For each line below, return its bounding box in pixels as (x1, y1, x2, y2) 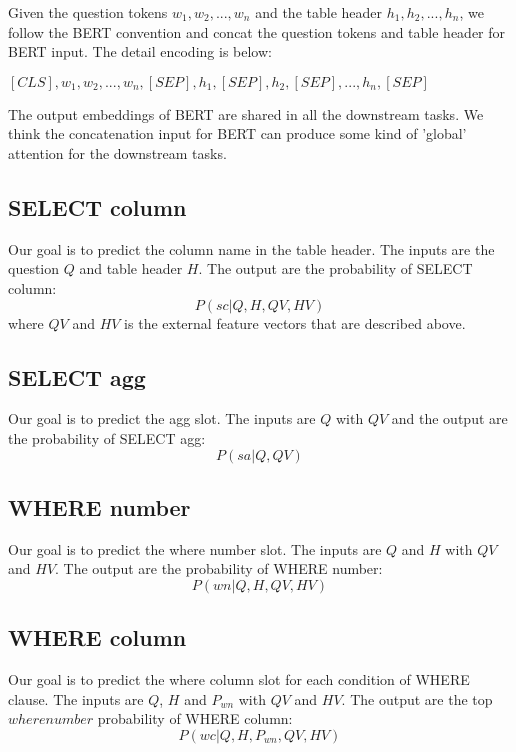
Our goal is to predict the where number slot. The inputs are (8, 538, 382, 559)
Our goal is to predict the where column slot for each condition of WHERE (8, 669, 470, 690)
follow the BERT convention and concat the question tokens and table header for (8, 21, 506, 42)
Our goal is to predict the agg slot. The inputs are (8, 408, 316, 429)
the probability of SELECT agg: (8, 427, 206, 448)
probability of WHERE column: (97, 708, 293, 729)
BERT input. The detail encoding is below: (8, 41, 272, 62)
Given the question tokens (8, 2, 168, 22)
